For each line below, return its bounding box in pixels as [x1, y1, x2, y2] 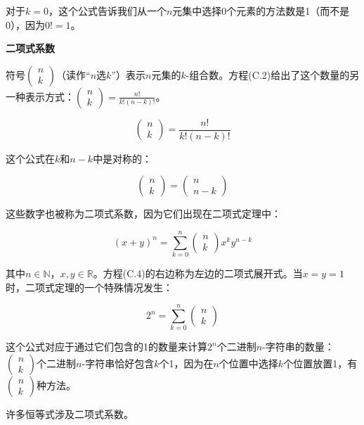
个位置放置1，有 [283, 356, 358, 371]
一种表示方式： [6, 89, 74, 103]
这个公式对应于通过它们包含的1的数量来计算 [6, 339, 207, 354]
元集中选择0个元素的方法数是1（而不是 [172, 4, 350, 18]
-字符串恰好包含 [82, 356, 155, 371]
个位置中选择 [219, 356, 278, 371]
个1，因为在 [159, 356, 214, 371]
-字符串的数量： [262, 339, 334, 354]
